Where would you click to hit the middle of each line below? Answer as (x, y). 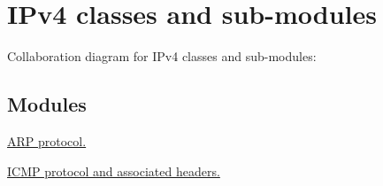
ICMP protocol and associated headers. (114, 170)
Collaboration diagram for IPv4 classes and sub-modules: (162, 56)
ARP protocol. (47, 140)
